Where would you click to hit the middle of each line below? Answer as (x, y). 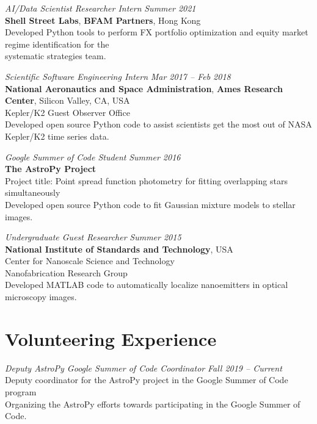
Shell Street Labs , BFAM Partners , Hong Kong (103, 20)
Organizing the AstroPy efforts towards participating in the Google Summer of (153, 404)
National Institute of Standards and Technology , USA (119, 249)
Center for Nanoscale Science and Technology (90, 261)
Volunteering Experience (111, 338)
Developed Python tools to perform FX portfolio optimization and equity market (157, 32)
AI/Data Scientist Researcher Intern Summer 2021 (100, 8)
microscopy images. (41, 297)
